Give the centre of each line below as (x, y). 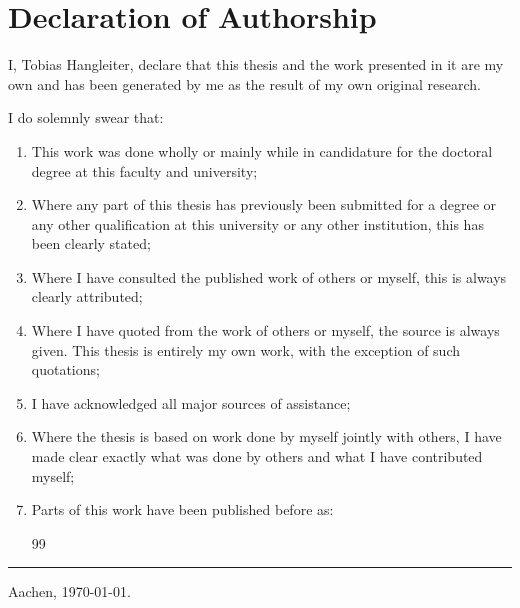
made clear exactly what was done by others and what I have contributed (257, 456)
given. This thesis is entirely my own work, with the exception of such (245, 349)
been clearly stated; (91, 243)
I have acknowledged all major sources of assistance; (191, 402)
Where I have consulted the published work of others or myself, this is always (269, 276)
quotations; (65, 369)
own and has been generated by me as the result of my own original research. (244, 83)
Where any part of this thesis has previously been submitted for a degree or (264, 204)
